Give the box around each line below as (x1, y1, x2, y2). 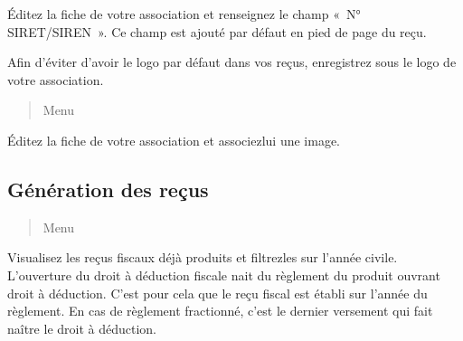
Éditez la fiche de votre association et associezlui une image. (7, 130, 340, 149)
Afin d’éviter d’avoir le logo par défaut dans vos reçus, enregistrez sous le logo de (7, 52, 457, 71)
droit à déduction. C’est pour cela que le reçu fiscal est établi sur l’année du (7, 283, 428, 302)
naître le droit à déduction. (7, 318, 156, 337)
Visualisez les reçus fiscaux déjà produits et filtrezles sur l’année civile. (7, 248, 398, 267)
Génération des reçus (7, 175, 209, 203)
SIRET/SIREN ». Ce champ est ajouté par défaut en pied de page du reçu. (7, 22, 427, 41)
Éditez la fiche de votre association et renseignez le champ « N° (7, 5, 361, 23)
